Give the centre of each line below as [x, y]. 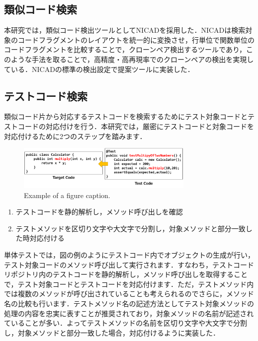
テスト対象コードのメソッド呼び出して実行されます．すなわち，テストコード [129, 264]
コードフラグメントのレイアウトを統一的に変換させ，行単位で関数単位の [136, 39]
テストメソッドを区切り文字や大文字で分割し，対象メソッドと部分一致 [130, 228]
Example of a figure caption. [67, 195]
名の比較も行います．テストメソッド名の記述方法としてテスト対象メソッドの [129, 304]
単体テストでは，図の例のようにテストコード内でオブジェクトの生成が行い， [129, 255]
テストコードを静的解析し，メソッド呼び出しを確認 [99, 212]
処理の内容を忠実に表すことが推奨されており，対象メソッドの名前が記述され [129, 313]
